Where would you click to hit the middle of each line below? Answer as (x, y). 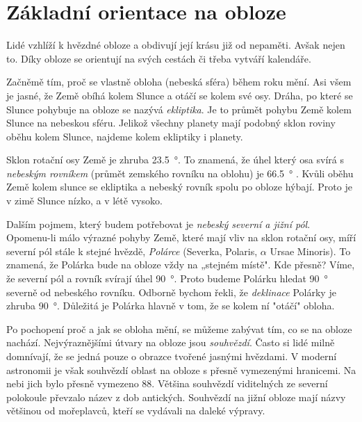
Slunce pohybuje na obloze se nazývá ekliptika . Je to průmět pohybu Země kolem (179, 109)
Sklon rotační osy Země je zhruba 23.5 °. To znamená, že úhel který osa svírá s (175, 160)
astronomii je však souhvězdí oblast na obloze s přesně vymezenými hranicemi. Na (181, 370)
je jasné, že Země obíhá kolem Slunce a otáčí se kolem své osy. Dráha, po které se (180, 95)
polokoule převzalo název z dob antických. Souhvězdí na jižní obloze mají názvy (176, 397)
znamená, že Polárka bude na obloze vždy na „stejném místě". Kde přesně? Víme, (181, 265)
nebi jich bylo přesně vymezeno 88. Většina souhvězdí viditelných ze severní (167, 383)
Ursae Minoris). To (310, 251)
